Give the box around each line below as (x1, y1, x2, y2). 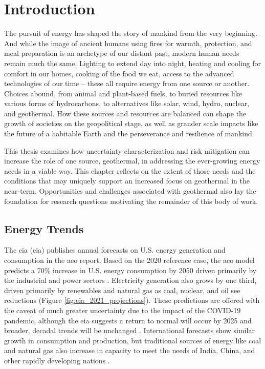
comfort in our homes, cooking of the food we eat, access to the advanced (4, 68, 234, 78)
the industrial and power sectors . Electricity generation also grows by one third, (4, 275, 257, 285)
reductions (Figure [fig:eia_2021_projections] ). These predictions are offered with (4, 295, 260, 305)
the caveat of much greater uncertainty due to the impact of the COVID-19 (4, 304, 241, 315)
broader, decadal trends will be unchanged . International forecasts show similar (4, 325, 255, 336)
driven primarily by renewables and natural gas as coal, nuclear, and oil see (4, 284, 240, 295)
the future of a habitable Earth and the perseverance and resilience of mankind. (4, 128, 254, 139)
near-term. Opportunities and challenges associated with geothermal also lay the (4, 186, 256, 196)
